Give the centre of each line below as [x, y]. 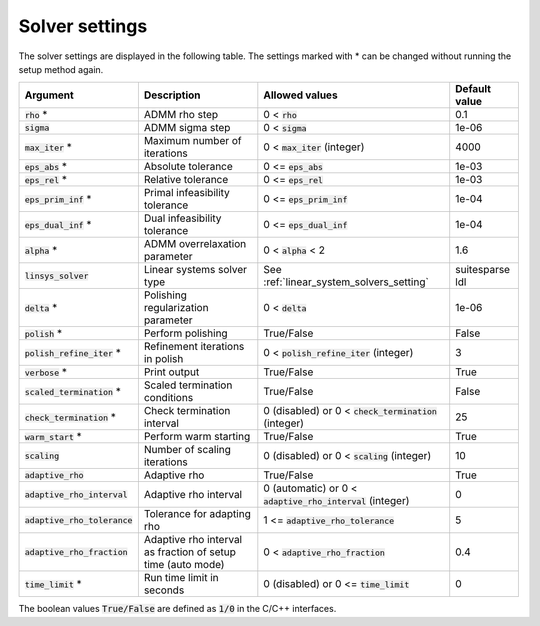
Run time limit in [181, 578]
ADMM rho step [181, 115]
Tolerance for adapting [197, 514]
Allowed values [301, 95]
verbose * [46, 372]
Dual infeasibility [182, 218]
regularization [176, 308]
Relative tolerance [186, 180]
